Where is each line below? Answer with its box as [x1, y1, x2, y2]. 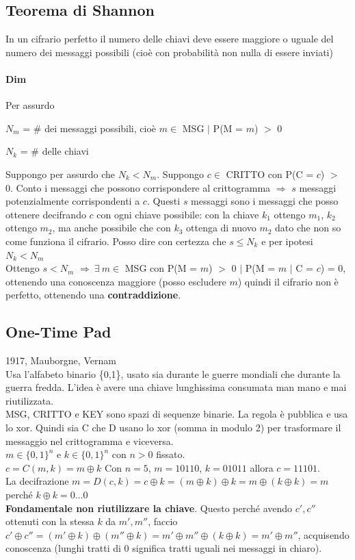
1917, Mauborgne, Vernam [5, 353, 116, 368]
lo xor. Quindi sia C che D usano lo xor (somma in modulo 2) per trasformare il [5, 420, 341, 435]
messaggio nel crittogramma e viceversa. [5, 433, 174, 448]
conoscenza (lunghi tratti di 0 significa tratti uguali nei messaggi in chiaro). [5, 541, 322, 555]
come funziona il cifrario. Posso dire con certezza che [5, 233, 226, 248]
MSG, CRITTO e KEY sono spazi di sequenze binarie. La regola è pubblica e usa [5, 407, 348, 421]
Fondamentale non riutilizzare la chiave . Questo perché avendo [5, 500, 293, 515]
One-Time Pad [5, 321, 111, 342]
